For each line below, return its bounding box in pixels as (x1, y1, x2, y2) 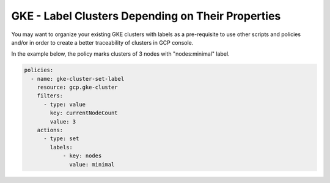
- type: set (43, 135, 79, 142)
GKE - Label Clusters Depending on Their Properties (11, 9, 281, 23)
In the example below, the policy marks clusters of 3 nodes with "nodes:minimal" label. (11, 50, 230, 58)
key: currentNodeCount (50, 110, 119, 116)
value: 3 (50, 118, 76, 125)
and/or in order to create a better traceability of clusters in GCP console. (11, 39, 194, 46)
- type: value (43, 101, 86, 108)
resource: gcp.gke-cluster (37, 84, 119, 91)
